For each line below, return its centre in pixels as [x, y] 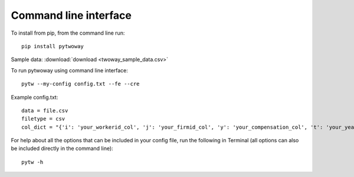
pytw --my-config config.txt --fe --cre [81, 84]
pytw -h [32, 162]
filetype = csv [43, 119]
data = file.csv [45, 111]
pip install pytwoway [53, 46]
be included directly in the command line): [62, 148]
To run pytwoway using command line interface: [69, 70]
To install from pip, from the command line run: [68, 33]
